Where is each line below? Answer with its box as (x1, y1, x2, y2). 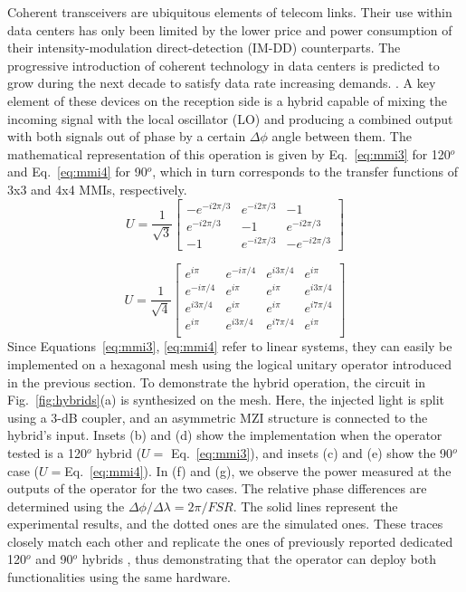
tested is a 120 (7, 443, 88, 462)
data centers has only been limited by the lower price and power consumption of (7, 20, 452, 39)
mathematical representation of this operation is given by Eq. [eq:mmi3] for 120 (7, 144, 451, 163)
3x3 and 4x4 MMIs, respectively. (7, 179, 187, 198)
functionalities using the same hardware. (7, 568, 231, 587)
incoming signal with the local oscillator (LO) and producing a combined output (7, 109, 453, 128)
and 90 (35, 549, 73, 568)
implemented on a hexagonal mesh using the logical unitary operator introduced (7, 354, 452, 373)
